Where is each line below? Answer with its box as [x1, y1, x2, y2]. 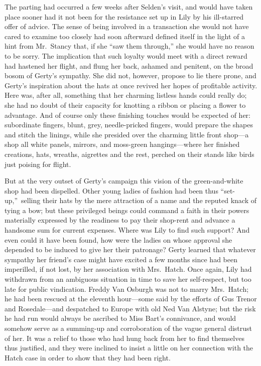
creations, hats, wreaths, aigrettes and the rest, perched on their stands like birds [5, 148, 254, 159]
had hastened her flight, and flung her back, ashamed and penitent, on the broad [5, 60, 253, 71]
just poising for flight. [5, 158, 71, 169]
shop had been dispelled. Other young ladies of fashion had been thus [5, 185, 218, 196]
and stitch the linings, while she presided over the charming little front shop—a [5, 129, 249, 139]
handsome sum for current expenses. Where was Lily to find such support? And [5, 225, 250, 235]
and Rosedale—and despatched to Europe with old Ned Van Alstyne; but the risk [5, 303, 256, 313]
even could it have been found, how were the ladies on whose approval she [5, 234, 232, 245]
